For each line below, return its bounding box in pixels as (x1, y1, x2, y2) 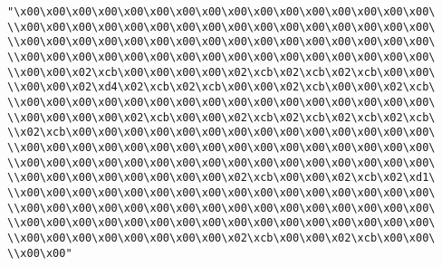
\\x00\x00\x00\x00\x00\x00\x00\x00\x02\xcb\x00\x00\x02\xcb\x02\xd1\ (7, 171, 436, 185)
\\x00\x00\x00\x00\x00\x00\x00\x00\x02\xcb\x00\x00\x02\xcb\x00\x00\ (7, 231, 436, 244)
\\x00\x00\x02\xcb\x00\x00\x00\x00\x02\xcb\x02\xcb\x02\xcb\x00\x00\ (7, 65, 436, 79)
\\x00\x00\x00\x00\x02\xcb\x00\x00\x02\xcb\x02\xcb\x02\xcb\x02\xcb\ (7, 110, 436, 124)
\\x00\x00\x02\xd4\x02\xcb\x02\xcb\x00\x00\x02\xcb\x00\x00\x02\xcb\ (7, 81, 436, 94)
